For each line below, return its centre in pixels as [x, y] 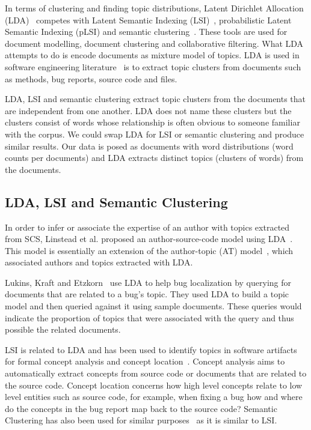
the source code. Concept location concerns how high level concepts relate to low [154, 385]
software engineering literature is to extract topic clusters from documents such [153, 66]
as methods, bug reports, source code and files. [91, 78]
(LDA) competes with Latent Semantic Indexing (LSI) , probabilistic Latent [148, 20]
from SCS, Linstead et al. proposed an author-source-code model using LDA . [149, 239]
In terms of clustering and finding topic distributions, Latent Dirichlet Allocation [154, 8]
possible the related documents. [63, 329]
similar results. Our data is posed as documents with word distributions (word [149, 146]
